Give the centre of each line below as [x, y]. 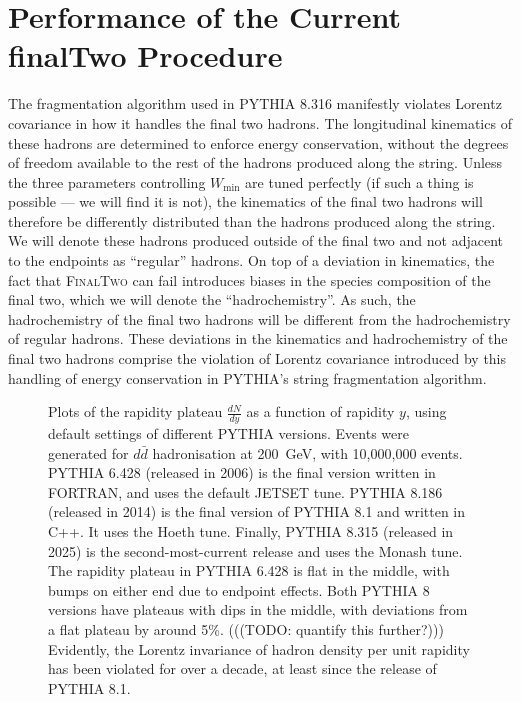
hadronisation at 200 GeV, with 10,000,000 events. [307, 452]
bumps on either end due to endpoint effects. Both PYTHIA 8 [239, 589]
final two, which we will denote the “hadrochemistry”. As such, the [212, 299]
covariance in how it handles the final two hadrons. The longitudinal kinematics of [260, 122]
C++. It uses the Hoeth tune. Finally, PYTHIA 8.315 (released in [251, 531]
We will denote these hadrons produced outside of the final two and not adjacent [255, 240]
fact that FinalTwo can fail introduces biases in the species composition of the [249, 279]
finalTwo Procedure [145, 55]
